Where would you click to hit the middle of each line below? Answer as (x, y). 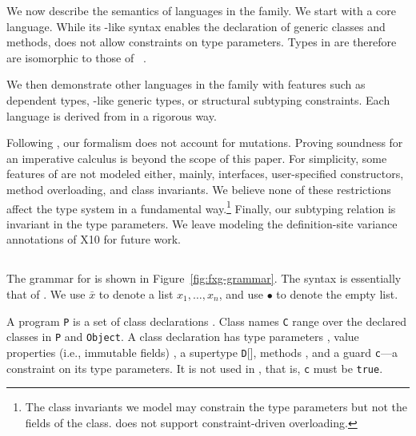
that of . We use (46, 293)
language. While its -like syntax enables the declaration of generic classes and (196, 26)
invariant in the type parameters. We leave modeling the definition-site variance (202, 223)
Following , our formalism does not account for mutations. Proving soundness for (205, 143)
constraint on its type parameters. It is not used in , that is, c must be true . (195, 368)
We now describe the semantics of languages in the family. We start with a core (201, 10)
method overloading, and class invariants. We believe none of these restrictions (199, 189)
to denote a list (136, 293)
